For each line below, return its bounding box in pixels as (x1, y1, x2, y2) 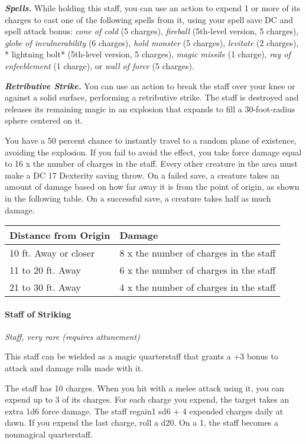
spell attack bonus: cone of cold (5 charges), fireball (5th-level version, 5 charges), (5, 25, 299, 37)
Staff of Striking (5, 307, 71, 320)
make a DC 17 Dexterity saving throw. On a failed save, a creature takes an (5, 168, 280, 181)
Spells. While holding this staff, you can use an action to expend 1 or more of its (5, 2, 301, 14)
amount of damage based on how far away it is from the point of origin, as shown (5, 180, 300, 193)
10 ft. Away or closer (9, 246, 95, 260)
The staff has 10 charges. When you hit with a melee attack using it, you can (5, 381, 284, 394)
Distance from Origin (9, 228, 110, 242)
